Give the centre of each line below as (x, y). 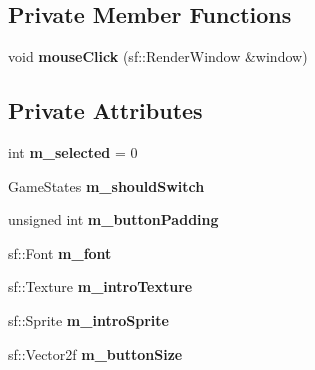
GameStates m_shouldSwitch (106, 185)
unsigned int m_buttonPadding (113, 219)
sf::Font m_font (60, 252)
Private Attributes (105, 110)
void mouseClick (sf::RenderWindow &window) (158, 56)
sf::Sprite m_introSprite (88, 319)
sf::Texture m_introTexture (100, 286)
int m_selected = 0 (73, 152)
